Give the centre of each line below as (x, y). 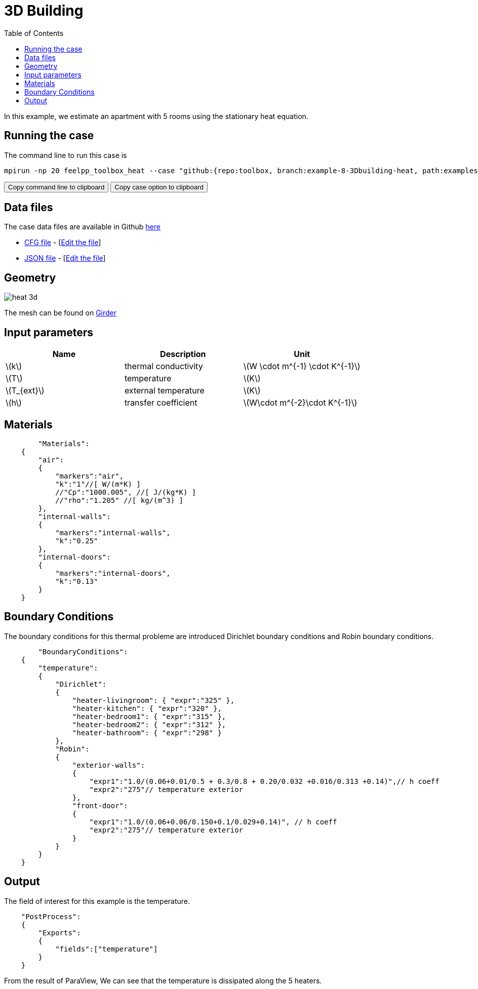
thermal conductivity (164, 366)
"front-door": (100, 805)
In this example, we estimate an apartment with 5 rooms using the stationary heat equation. (156, 116)
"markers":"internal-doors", (113, 573)
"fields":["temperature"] (107, 949)
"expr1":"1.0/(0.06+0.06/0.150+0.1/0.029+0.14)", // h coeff (213, 822)
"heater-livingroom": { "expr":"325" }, (153, 700)
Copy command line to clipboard (56, 187)
